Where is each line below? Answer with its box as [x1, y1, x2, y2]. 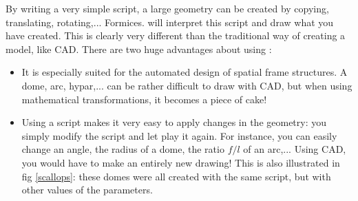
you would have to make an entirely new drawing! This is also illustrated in [21, 155, 340, 169]
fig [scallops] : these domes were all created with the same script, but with [21, 169, 331, 183]
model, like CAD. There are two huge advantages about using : [6, 41, 272, 56]
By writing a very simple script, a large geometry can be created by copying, [6, 1, 329, 15]
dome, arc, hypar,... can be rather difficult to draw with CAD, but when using [21, 78, 352, 92]
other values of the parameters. [21, 182, 153, 197]
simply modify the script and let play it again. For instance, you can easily [21, 128, 337, 142]
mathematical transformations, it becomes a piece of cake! [21, 92, 267, 106]
